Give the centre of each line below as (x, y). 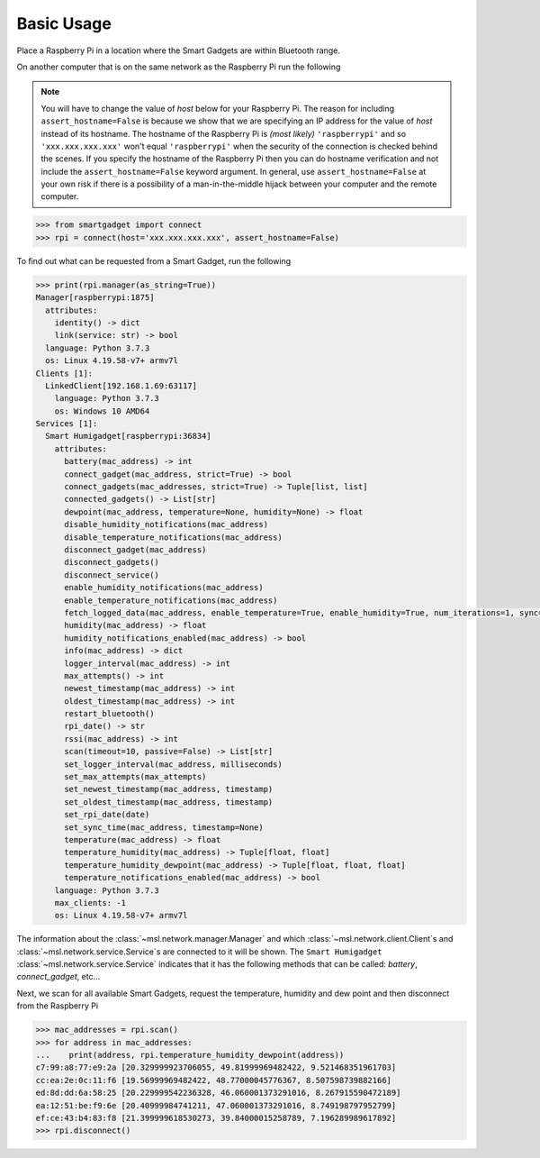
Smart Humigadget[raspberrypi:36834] (128, 436)
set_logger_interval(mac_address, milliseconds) (173, 764)
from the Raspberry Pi (58, 1006)
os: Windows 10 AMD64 (102, 411)
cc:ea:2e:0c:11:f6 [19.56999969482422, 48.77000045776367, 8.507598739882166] (213, 1080)
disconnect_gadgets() (112, 562)
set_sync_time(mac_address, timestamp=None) (164, 827)
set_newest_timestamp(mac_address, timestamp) (169, 789)
